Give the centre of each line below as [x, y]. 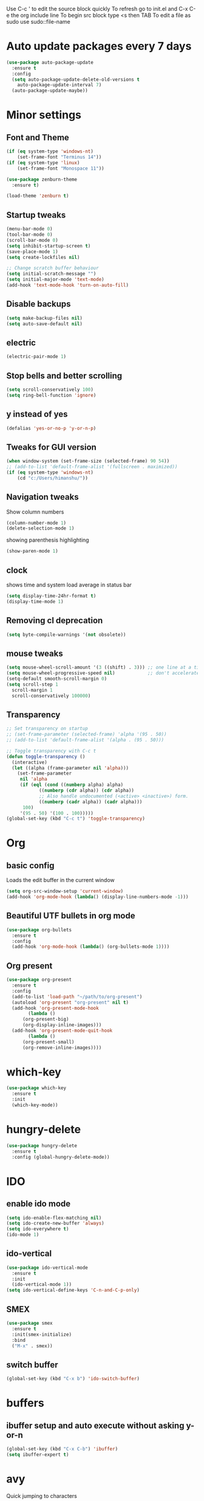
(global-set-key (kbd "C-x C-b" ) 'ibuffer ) [62, 1449]
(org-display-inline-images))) [62, 1025]
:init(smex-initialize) [42, 1334]
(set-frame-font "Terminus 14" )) [59, 157]
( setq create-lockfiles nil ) [43, 257]
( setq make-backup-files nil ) [45, 318]
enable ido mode [39, 1204]
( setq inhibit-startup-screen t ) [49, 246]
